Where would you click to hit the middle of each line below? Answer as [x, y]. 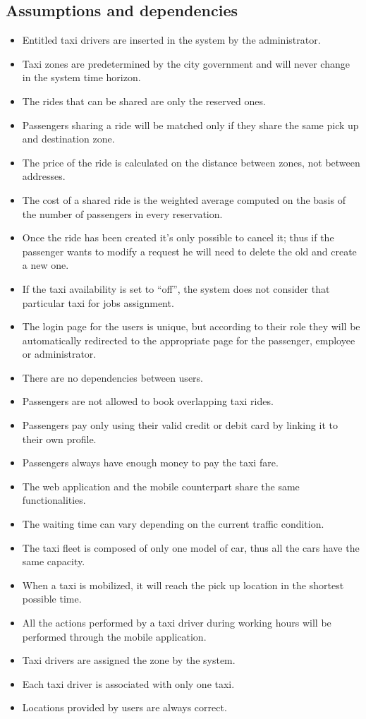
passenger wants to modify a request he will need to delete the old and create [189, 251]
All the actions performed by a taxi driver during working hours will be [177, 623]
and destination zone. [68, 139]
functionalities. [54, 500]
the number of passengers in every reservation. [122, 213]
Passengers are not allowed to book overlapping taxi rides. [148, 401]
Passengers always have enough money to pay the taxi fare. [150, 463]
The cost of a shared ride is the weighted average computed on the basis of [184, 199]
